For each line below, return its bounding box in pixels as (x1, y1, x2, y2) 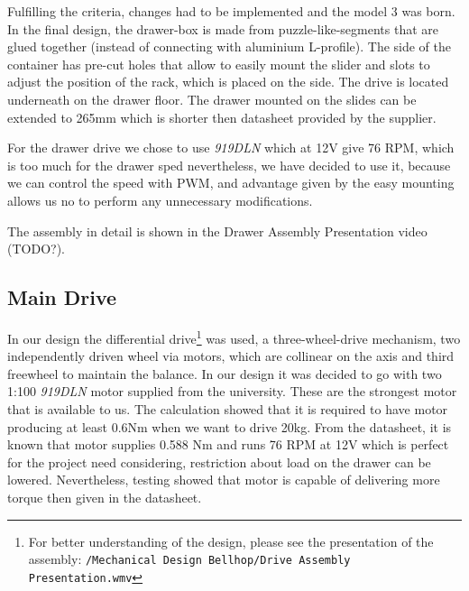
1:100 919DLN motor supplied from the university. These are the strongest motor (7, 382, 457, 401)
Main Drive (7, 283, 117, 311)
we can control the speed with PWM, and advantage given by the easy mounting (7, 173, 455, 192)
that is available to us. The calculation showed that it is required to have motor (7, 399, 448, 418)
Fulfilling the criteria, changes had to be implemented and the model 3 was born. (7, 2, 455, 20)
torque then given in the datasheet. (7, 487, 202, 506)
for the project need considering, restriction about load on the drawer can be (7, 452, 431, 471)
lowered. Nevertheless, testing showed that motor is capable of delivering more (7, 470, 440, 489)
